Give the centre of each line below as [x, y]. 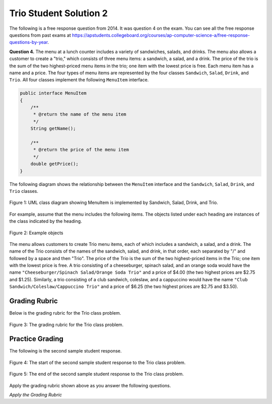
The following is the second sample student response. [65, 351]
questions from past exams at [40, 35]
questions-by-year [28, 42]
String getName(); [53, 129]
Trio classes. [24, 191]
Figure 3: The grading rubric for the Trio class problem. [66, 324]
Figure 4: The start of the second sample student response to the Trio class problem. [97, 362]
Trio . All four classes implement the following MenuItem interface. [79, 80]
